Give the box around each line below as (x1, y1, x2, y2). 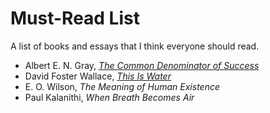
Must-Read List (10, 7, 140, 30)
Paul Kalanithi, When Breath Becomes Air (24, 91, 195, 103)
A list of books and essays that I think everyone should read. (10, 40, 260, 52)
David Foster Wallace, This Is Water (24, 70, 172, 82)
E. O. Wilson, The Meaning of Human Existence (24, 80, 220, 92)
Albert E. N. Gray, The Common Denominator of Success (24, 59, 260, 71)
